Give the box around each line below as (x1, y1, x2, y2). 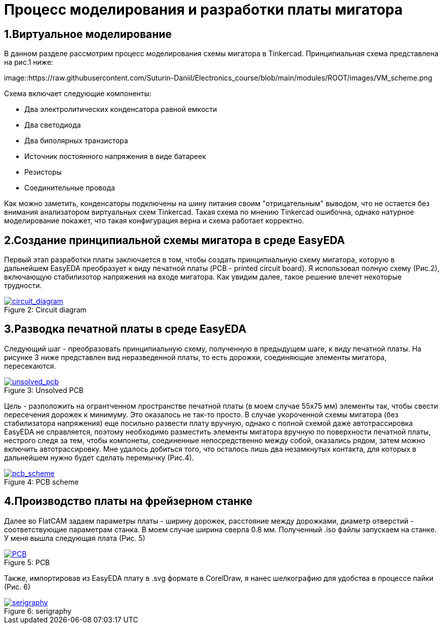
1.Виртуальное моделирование (4, 27, 172, 41)
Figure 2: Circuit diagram (4, 305, 87, 315)
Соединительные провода (24, 183, 115, 192)
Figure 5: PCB (4, 558, 50, 567)
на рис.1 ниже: (4, 58, 54, 67)
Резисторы (24, 168, 62, 177)
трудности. (4, 281, 42, 290)
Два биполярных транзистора (24, 136, 128, 145)
